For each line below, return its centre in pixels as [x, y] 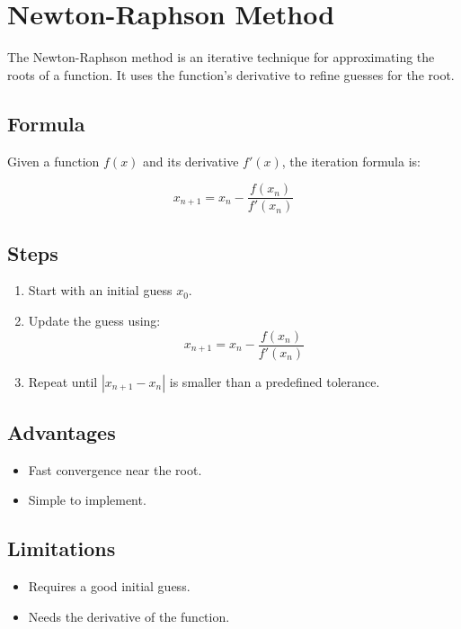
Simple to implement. [87, 500]
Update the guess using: [94, 320]
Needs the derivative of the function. [129, 616]
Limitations [62, 548]
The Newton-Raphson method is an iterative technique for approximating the [221, 57]
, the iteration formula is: [351, 161]
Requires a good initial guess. [109, 586]
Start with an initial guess [100, 290]
